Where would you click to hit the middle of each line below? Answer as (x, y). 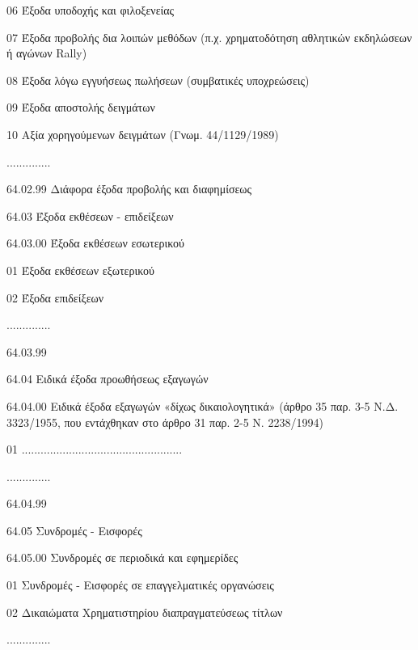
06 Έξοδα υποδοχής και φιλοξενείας (91, 10)
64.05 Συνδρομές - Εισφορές (74, 530)
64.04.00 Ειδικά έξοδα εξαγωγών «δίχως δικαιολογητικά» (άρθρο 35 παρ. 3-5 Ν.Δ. (203, 405)
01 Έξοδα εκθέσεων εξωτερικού (80, 270)
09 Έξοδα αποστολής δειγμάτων (81, 107)
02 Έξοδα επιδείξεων (55, 297)
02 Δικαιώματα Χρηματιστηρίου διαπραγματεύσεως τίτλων (145, 612)
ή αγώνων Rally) (47, 53)
